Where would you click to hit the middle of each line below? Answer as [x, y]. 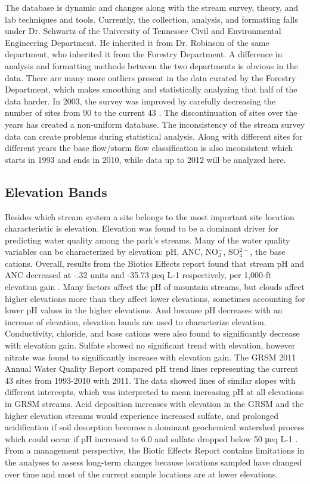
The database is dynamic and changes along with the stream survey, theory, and [152, 7]
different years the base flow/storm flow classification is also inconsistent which [149, 148]
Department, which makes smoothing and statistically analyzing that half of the [151, 89]
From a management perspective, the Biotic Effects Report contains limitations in [155, 450]
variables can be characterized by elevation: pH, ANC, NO [111, 252]
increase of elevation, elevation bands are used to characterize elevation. [136, 321]
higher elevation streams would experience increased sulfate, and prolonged [142, 415]
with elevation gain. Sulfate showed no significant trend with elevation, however [150, 345]
